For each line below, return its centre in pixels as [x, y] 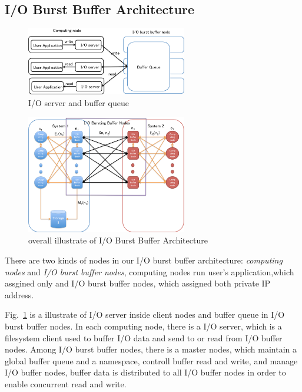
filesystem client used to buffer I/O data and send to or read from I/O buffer [144, 337]
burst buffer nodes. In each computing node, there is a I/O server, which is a [143, 326]
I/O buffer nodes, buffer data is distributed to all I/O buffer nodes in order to [145, 372]
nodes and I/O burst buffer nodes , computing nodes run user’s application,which [150, 271]
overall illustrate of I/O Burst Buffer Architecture [118, 240]
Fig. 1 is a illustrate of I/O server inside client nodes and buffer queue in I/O [145, 314]
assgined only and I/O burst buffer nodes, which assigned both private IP [138, 283]
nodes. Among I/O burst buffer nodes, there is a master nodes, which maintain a [151, 349]
